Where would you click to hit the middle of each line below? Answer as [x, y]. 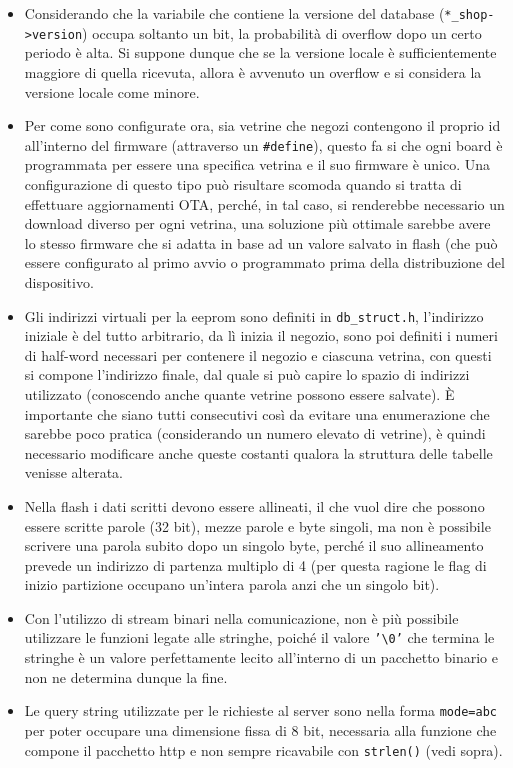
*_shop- [469, 15]
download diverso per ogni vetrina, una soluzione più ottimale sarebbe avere [257, 223]
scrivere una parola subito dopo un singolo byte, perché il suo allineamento [254, 545]
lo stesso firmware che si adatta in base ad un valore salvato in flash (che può [261, 242]
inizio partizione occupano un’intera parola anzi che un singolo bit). [232, 584]
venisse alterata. [73, 472]
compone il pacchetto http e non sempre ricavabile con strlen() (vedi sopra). [263, 749]
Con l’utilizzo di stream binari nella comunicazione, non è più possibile [241, 617]
